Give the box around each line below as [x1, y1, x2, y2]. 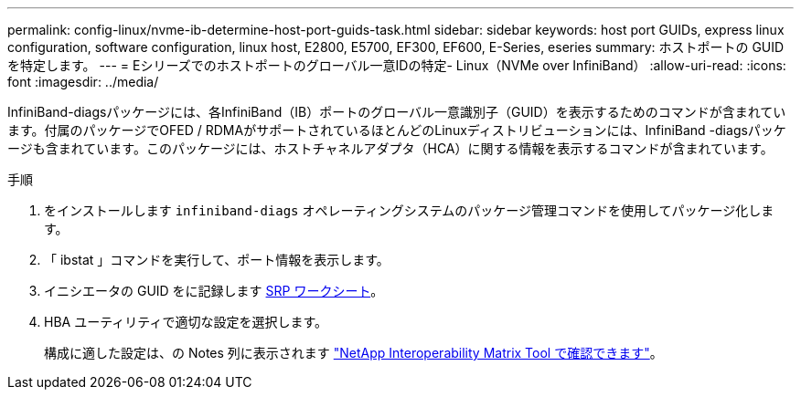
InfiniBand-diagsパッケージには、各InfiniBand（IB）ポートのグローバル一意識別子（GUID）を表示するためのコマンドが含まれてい [7, 104, 786, 120]
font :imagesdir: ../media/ [7, 74, 159, 89]
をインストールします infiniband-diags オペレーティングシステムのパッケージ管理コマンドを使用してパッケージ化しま [44, 203, 774, 218]
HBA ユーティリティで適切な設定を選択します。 [44, 314, 328, 329]
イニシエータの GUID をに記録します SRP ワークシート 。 [44, 283, 384, 298]
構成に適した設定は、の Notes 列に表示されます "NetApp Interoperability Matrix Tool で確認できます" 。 [44, 345, 663, 360]
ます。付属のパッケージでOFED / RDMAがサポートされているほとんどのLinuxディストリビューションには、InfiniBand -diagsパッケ [7, 122, 786, 138]
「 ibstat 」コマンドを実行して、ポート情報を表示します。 [44, 252, 390, 267]
